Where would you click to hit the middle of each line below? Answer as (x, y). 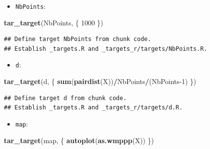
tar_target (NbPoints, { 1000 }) (54, 22)
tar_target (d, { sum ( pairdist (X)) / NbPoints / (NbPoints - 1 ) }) (100, 81)
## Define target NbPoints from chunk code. (78, 39)
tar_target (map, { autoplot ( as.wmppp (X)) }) (79, 140)
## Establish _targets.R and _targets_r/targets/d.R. (93, 108)
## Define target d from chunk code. (65, 98)
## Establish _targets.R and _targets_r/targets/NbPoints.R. (106, 49)
